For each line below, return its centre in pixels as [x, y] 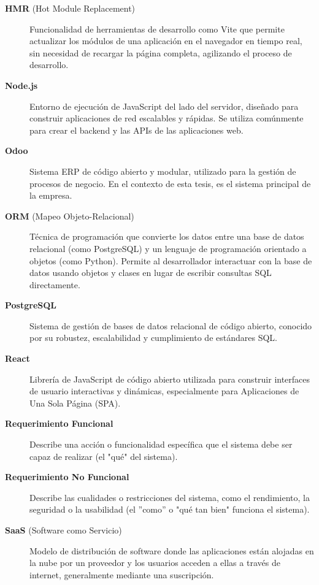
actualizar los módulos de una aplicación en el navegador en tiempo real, [166, 41]
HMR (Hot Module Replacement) [70, 8]
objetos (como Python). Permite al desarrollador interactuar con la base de [171, 260]
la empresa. [51, 195]
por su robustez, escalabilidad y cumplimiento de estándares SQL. [153, 338]
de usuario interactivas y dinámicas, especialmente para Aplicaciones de [164, 391]
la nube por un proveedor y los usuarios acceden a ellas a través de [155, 563]
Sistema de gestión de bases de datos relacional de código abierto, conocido [171, 325]
